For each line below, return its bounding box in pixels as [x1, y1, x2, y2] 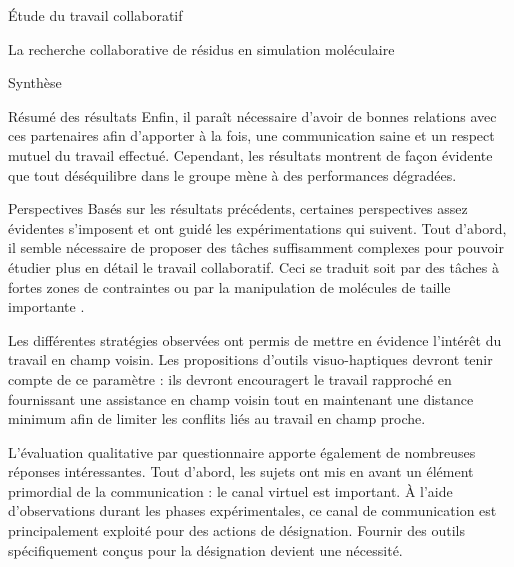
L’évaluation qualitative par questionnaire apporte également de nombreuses [8, 441, 476, 462]
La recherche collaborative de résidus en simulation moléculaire [8, 38, 395, 59]
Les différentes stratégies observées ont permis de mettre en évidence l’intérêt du [8, 329, 502, 350]
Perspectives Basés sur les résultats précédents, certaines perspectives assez [8, 198, 468, 219]
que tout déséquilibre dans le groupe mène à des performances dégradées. [8, 164, 457, 185]
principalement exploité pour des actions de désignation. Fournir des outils [8, 520, 465, 541]
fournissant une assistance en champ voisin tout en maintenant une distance [8, 388, 474, 409]
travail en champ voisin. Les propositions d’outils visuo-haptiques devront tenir [8, 349, 493, 370]
